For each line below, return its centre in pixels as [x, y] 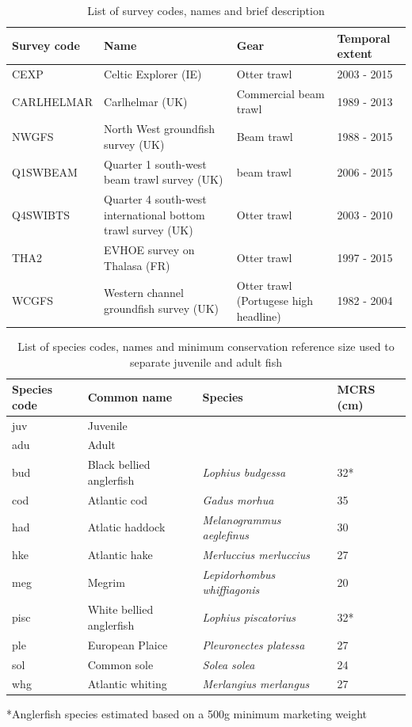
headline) [259, 316]
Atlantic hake [120, 554]
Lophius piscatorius [249, 617]
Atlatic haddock [126, 527]
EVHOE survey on [149, 250]
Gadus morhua [238, 499]
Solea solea [229, 664]
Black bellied [119, 464]
